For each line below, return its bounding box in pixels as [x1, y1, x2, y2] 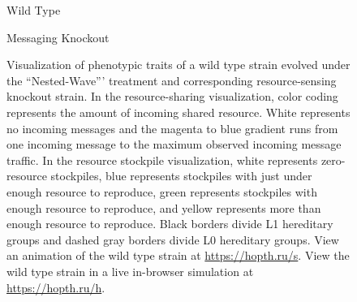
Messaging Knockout [6, 28, 110, 45]
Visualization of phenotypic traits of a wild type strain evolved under [6, 56, 351, 73]
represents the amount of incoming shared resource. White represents [6, 103, 351, 120]
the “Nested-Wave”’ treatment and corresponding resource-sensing [6, 71, 337, 88]
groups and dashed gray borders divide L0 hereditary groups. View [6, 231, 339, 248]
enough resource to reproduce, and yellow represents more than [6, 199, 321, 216]
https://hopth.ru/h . [6, 278, 105, 296]
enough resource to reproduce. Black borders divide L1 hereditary [6, 215, 333, 232]
